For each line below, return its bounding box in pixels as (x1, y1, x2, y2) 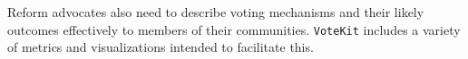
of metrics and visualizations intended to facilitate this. (7, 38, 314, 56)
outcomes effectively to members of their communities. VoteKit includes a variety (7, 20, 461, 38)
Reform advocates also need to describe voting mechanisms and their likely (7, 3, 424, 21)
